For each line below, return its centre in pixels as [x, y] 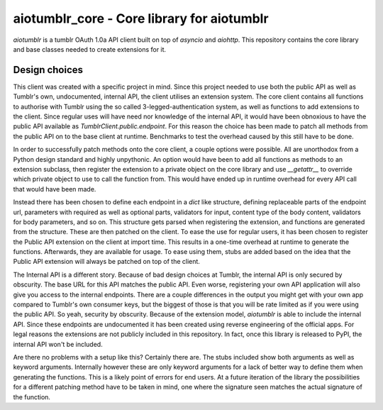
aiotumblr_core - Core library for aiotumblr [141, 18]
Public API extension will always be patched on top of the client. [106, 262]
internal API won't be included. [58, 344]
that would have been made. [55, 189]
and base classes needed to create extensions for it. [90, 49]
